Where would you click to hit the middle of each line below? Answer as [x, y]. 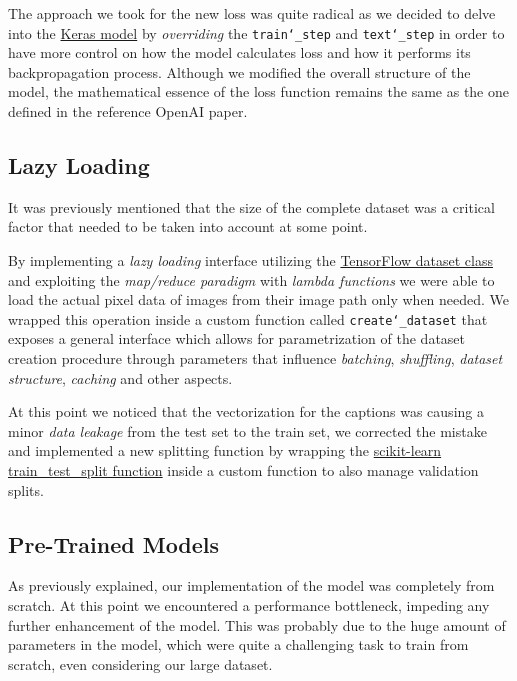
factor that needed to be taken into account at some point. [188, 226]
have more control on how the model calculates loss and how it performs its [239, 52]
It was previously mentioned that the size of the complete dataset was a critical [251, 206]
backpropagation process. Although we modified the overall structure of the [239, 71]
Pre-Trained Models [114, 543]
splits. [26, 489]
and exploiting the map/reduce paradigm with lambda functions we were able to [251, 279]
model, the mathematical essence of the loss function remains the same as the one [258, 91]
